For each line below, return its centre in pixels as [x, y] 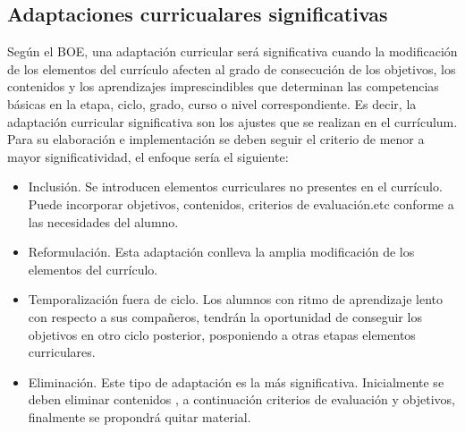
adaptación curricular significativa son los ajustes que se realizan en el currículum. [232, 121]
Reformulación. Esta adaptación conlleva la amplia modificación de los [221, 252]
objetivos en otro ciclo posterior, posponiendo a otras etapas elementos [222, 334]
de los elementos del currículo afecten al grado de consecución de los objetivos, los [232, 68]
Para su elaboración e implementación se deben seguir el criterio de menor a [216, 139]
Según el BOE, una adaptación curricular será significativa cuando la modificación [232, 51]
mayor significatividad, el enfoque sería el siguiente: [148, 156]
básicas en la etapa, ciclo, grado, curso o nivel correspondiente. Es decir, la [212, 103]
